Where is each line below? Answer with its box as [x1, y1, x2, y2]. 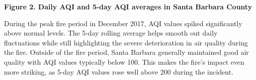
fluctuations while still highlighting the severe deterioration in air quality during [4, 37, 248, 47]
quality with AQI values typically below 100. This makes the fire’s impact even [4, 56, 245, 67]
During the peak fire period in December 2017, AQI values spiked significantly [4, 18, 243, 28]
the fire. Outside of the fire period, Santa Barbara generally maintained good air [4, 47, 249, 57]
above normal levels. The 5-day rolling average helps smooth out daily [4, 28, 218, 38]
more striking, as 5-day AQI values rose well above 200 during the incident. [4, 66, 234, 77]
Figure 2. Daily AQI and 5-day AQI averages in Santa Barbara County [4, 1, 252, 11]
